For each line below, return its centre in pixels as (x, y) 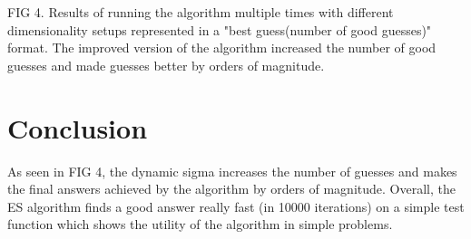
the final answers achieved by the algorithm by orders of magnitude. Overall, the (231, 189)
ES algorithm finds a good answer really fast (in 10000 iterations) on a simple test (236, 206)
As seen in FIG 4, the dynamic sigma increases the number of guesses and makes (232, 171)
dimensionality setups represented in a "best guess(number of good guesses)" (220, 29)
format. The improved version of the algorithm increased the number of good (222, 48)
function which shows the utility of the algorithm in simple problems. (200, 224)
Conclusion (78, 127)
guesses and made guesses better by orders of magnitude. (166, 65)
